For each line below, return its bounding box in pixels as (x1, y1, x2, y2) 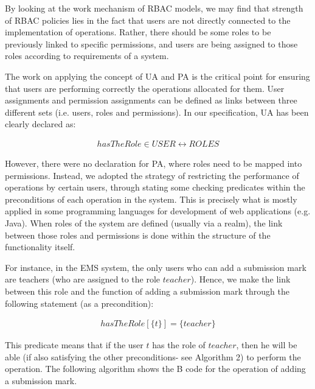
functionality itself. (5, 240, 75, 253)
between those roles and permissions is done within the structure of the (5, 228, 271, 241)
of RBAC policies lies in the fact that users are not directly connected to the (5, 13, 291, 26)
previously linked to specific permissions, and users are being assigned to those (5, 37, 298, 50)
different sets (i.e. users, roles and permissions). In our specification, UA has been (5, 105, 309, 118)
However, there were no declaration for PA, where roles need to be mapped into (5, 156, 302, 169)
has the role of (152, 338, 206, 351)
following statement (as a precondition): (5, 296, 154, 309)
